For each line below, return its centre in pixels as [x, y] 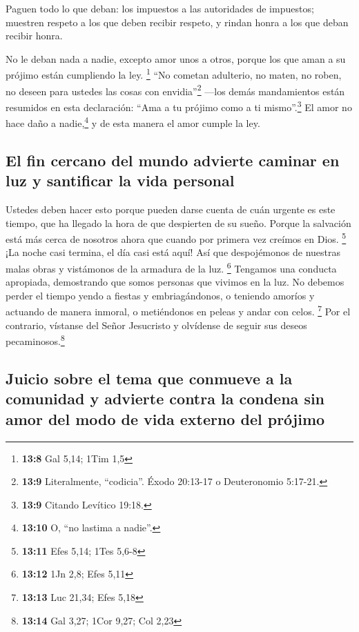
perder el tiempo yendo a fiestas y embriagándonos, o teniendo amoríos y [160, 295]
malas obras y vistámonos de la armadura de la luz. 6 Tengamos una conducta [171, 267]
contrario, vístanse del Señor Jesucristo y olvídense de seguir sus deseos [156, 325]
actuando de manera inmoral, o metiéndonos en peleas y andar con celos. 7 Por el [178, 310]
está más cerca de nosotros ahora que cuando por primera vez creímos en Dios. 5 [176, 238]
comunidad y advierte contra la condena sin [165, 398]
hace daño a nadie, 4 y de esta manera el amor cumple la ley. [133, 122]
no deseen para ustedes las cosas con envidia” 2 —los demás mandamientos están [175, 90]
